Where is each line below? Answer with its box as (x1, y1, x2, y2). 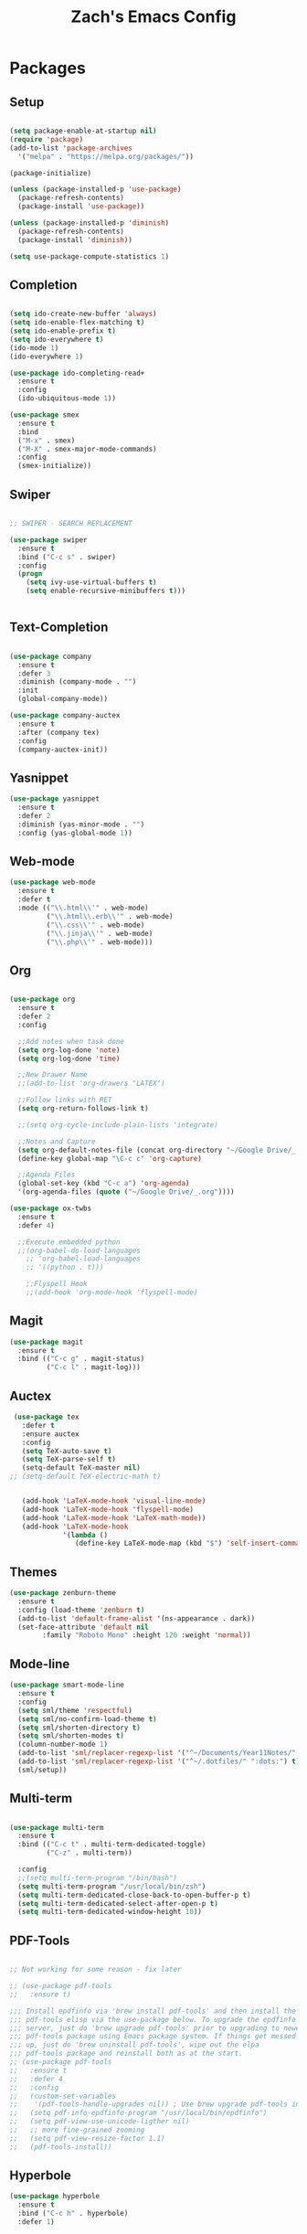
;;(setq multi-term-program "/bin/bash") (17, 1873, 178, 1882)
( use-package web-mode (9, 878, 96, 888)
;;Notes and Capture (17, 1136, 96, 1146)
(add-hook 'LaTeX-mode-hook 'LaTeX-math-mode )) (21, 1513, 206, 1523)
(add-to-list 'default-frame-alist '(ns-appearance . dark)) (17, 1613, 256, 1623)
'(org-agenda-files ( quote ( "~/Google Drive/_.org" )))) (17, 1187, 235, 1197)
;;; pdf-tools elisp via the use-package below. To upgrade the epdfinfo (9, 2015, 297, 2024)
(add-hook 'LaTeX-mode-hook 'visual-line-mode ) (21, 1496, 206, 1505)
